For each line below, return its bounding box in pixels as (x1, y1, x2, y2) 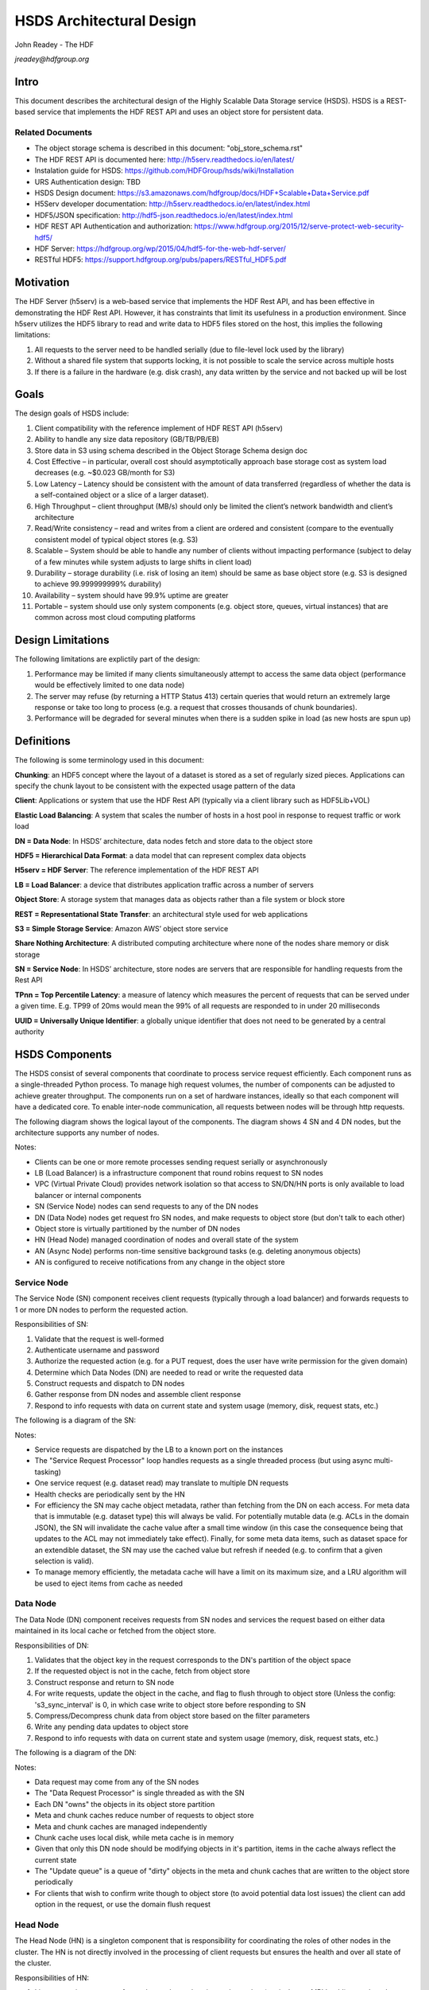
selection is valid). (34, 1556, 95, 1566)
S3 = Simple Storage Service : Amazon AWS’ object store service (14, 923, 229, 933)
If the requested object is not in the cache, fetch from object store (34, 1666, 250, 1676)
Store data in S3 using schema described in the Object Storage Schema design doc (34, 446, 308, 455)
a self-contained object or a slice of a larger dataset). (34, 490, 209, 500)
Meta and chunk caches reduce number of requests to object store (34, 1811, 254, 1820)
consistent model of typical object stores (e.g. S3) (34, 534, 199, 544)
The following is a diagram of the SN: (14, 1415, 137, 1425)
